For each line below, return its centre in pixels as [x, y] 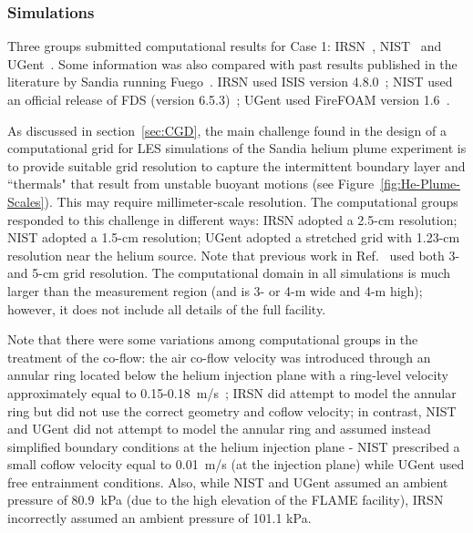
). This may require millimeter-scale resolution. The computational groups [251, 201]
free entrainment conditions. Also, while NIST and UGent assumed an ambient [228, 482]
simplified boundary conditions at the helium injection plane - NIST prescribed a [234, 446]
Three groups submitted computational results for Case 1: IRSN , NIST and [225, 46]
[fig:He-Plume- [420, 184]
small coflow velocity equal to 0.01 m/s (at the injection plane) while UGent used [236, 464]
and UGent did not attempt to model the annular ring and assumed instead [219, 429]
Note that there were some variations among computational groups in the [213, 339]
